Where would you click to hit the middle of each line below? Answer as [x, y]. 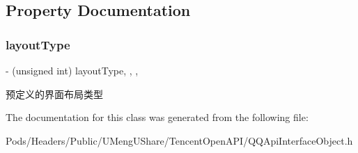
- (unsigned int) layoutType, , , [72, 70]
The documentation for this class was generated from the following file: [157, 117]
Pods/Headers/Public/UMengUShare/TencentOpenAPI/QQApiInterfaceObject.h [179, 140]
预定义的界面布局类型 [54, 94]
